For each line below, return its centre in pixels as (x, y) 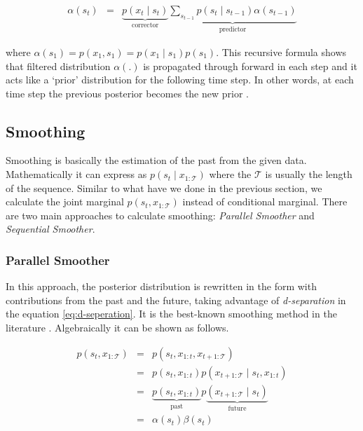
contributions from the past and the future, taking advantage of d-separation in (176, 300)
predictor (233, 30)
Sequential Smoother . (50, 229)
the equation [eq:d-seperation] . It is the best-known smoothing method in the (171, 314)
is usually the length (309, 174)
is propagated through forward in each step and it (250, 66)
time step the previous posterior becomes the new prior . (127, 93)
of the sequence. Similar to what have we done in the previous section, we (164, 187)
